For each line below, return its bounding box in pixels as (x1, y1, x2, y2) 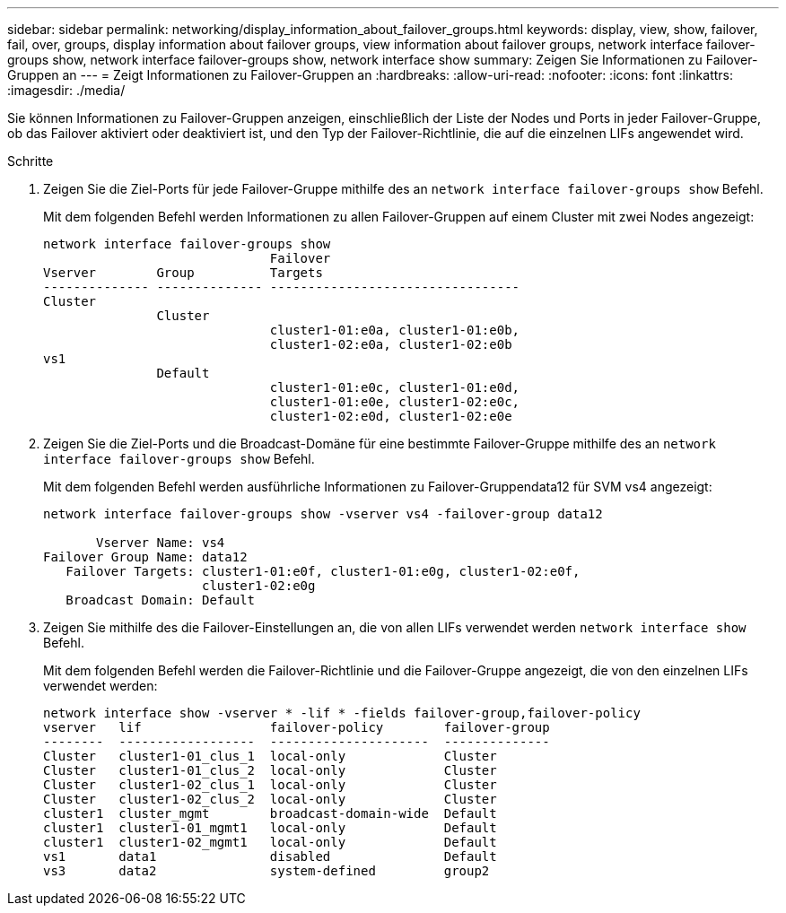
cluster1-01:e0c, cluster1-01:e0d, (269, 380, 520, 395)
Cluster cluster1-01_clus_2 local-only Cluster (43, 763, 497, 778)
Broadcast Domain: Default (65, 593, 256, 607)
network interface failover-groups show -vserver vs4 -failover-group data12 (43, 507, 603, 521)
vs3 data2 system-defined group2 (43, 864, 490, 878)
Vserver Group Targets (43, 265, 323, 280)
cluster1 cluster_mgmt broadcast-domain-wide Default (43, 806, 497, 821)
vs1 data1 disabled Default (43, 849, 497, 864)
